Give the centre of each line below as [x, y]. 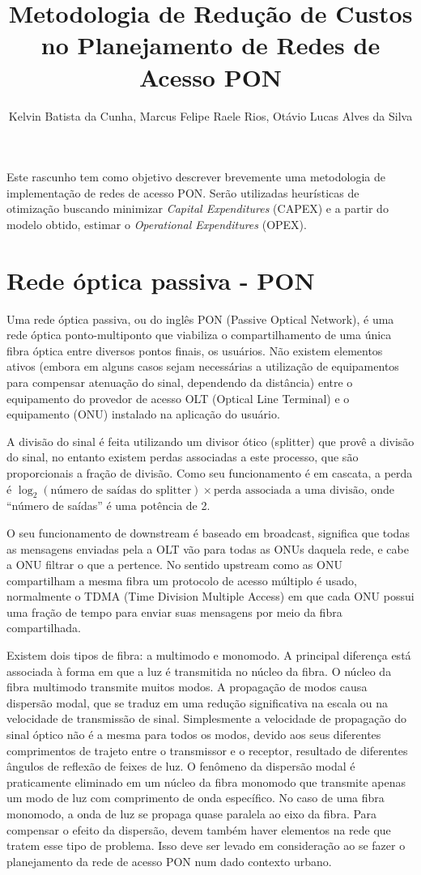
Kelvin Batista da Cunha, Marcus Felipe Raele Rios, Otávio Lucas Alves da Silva [210, 115]
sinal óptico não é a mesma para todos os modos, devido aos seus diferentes [194, 735]
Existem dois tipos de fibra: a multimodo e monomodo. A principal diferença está [209, 655]
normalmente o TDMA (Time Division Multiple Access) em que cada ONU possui [210, 596]
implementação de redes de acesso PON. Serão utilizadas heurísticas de [183, 192]
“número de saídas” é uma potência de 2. [108, 505]
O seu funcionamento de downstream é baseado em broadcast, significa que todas [208, 532]
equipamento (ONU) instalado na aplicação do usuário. [143, 414]
